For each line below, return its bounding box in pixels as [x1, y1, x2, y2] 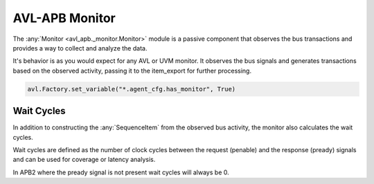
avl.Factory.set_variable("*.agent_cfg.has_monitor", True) [27, 85, 236, 93]
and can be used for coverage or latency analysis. [12, 156, 156, 164]
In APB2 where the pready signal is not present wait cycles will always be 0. [12, 168, 229, 176]
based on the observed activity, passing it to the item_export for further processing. [12, 66, 252, 75]
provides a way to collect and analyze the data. [12, 44, 148, 52]
